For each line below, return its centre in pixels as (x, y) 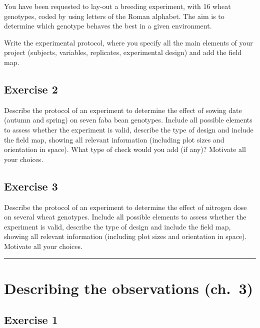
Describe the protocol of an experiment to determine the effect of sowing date (123, 110)
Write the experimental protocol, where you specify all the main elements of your (128, 42)
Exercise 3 (31, 186)
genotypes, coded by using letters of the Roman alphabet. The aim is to (114, 16)
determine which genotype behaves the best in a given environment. (108, 26)
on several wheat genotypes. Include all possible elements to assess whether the (125, 217)
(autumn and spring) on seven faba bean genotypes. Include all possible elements (128, 120)
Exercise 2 (31, 89)
